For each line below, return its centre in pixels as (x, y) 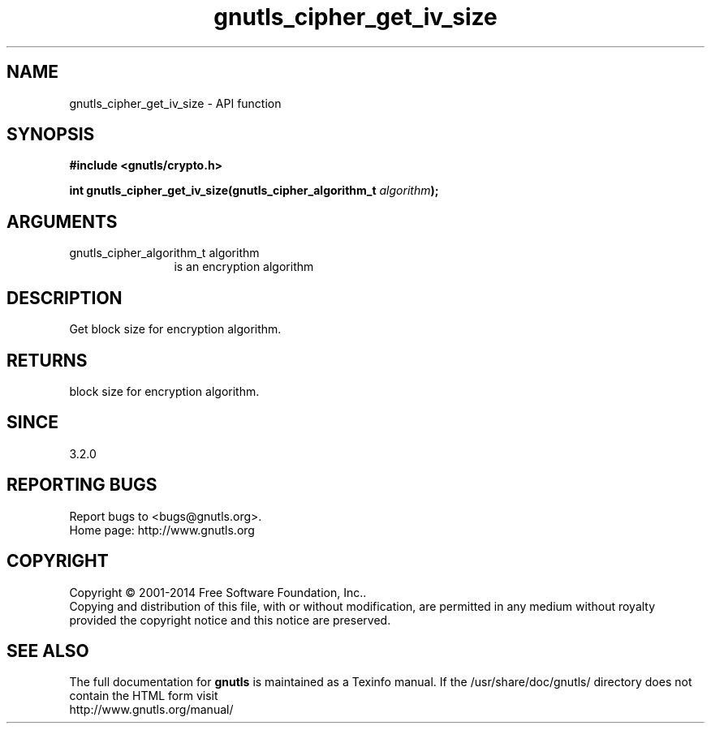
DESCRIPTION (65, 298)
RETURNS (47, 360)
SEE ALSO (48, 651)
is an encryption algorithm (244, 267)
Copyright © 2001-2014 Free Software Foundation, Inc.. (218, 592)
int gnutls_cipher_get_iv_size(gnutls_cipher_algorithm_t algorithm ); (254, 191)
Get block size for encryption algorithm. (175, 329)
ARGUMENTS (62, 221)
